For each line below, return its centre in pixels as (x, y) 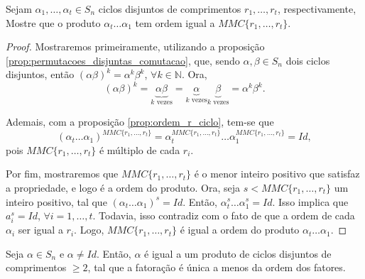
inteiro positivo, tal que (56, 201)
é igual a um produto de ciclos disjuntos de (238, 253)
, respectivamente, (317, 9)
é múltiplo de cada (140, 149)
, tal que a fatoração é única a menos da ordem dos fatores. (217, 267)
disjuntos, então (40, 74)
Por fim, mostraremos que (62, 174)
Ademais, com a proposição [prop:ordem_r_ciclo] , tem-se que (140, 121)
